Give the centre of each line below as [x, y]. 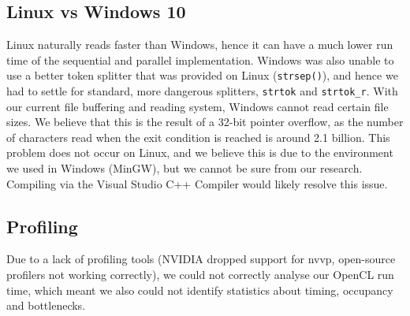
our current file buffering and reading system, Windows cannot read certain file [198, 106]
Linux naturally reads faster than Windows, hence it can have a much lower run [200, 45]
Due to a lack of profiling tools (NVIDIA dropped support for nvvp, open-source [201, 259]
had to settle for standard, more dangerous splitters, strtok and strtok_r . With [202, 91]
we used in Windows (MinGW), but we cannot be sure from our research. [184, 168]
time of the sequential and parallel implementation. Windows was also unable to [200, 59]
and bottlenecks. [46, 305]
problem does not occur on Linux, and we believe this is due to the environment [200, 152]
